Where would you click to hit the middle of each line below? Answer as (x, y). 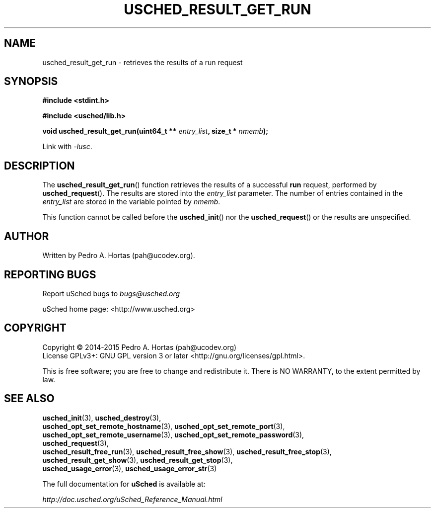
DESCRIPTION (39, 166)
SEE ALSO (29, 399)
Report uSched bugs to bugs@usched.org (111, 293)
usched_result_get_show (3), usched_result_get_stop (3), (138, 460)
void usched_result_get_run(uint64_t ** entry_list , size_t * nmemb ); (155, 131)
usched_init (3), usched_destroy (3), (102, 418)
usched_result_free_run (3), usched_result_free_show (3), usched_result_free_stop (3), (187, 451)
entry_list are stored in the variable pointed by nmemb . (131, 202)
